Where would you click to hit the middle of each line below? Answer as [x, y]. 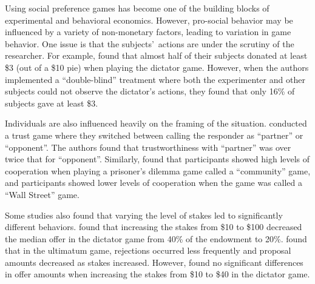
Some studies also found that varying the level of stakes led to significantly [144, 215]
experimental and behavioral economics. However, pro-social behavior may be [149, 20]
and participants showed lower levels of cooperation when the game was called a [154, 183]
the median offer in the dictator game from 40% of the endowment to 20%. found [156, 238]
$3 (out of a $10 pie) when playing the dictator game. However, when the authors [157, 67]
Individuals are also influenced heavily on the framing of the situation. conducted [156, 123]
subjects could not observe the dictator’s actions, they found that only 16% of [150, 91]
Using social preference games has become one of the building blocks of [137, 8]
